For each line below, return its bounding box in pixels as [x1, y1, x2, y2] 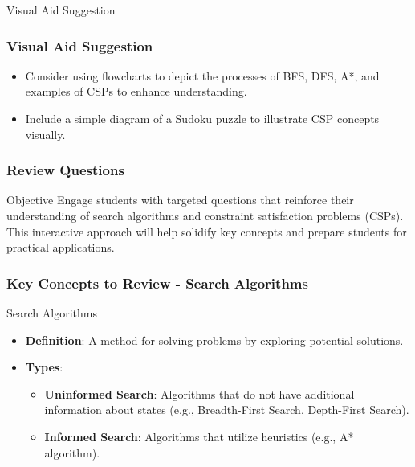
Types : [25, 358, 63, 375]
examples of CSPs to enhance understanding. [25, 83, 247, 100]
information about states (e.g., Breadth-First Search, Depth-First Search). [44, 401, 409, 418]
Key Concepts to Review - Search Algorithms [6, 272, 308, 293]
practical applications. [6, 239, 115, 256]
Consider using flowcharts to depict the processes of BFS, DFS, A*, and [25, 67, 380, 84]
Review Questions [6, 160, 124, 180]
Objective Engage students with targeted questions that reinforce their [6, 191, 354, 208]
